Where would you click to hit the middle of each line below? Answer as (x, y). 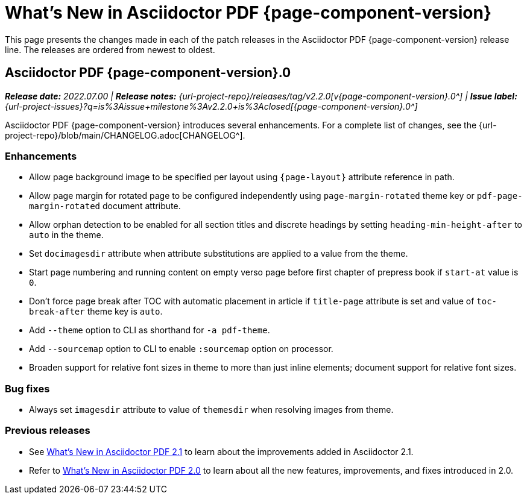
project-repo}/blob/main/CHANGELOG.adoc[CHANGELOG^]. (125, 135)
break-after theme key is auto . (96, 312)
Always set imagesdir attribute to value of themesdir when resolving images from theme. (211, 410)
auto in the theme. (66, 235)
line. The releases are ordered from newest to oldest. (110, 49)
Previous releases (48, 431)
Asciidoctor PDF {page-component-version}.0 (148, 73)
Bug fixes (27, 388)
